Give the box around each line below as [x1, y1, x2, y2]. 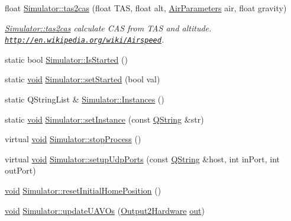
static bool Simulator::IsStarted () [5, 53, 128, 65]
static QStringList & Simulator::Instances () [5, 93, 164, 105]
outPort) [5, 164, 36, 177]
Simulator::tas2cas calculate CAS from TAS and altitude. [5, 21, 212, 34]
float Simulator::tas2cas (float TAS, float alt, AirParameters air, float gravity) [5, 2, 287, 14]
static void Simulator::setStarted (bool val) [5, 73, 160, 85]
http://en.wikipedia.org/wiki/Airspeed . [5, 33, 164, 46]
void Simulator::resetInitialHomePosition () [5, 184, 161, 196]
